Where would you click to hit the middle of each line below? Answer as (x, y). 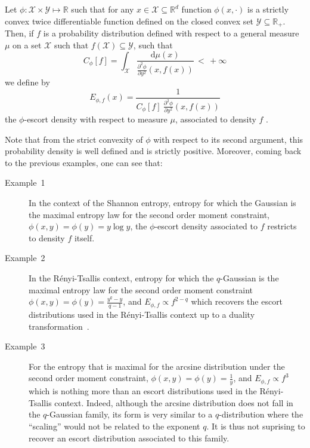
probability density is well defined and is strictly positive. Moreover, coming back (153, 151)
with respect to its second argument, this (228, 139)
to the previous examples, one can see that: (84, 162)
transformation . (59, 326)
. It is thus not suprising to (256, 426)
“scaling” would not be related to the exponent (114, 426)
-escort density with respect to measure (96, 119)
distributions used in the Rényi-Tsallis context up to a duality (142, 314)
